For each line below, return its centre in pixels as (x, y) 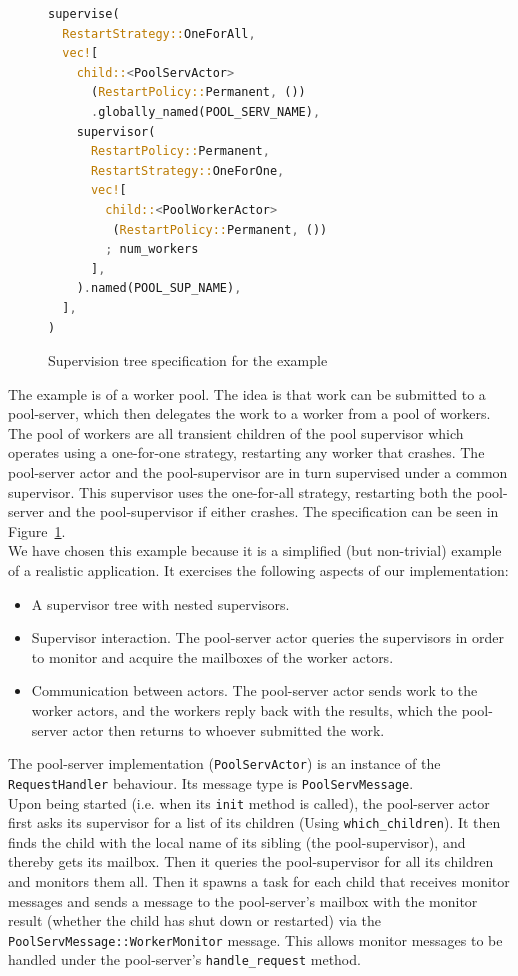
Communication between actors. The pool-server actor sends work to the (254, 690)
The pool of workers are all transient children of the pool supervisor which (236, 432)
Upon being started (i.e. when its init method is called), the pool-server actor (249, 802)
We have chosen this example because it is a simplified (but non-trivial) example (255, 550)
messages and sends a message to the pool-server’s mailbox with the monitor (243, 900)
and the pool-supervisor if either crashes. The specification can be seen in (273, 511)
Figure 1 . (37, 530)
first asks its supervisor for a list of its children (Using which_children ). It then (254, 822)
